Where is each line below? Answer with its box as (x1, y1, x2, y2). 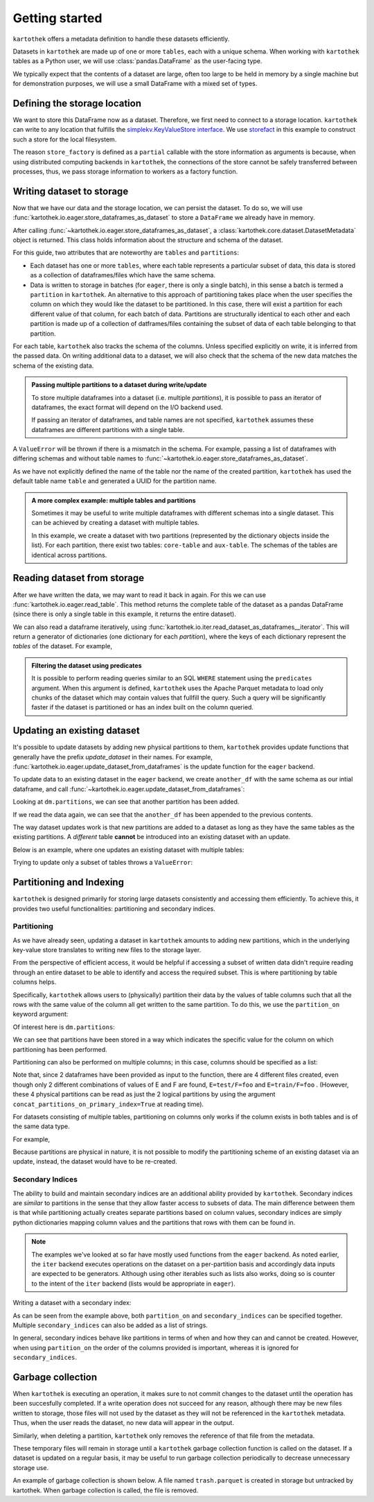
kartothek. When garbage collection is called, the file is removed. (12, 1486, 199, 1494)
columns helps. (12, 978, 57, 986)
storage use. (12, 1463, 48, 1471)
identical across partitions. (31, 551, 107, 559)
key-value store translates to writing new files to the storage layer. (12, 946, 202, 954)
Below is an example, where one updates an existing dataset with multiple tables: (12, 845, 244, 854)
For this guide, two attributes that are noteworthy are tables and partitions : (12, 248, 240, 257)
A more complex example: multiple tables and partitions (31, 496, 197, 504)
